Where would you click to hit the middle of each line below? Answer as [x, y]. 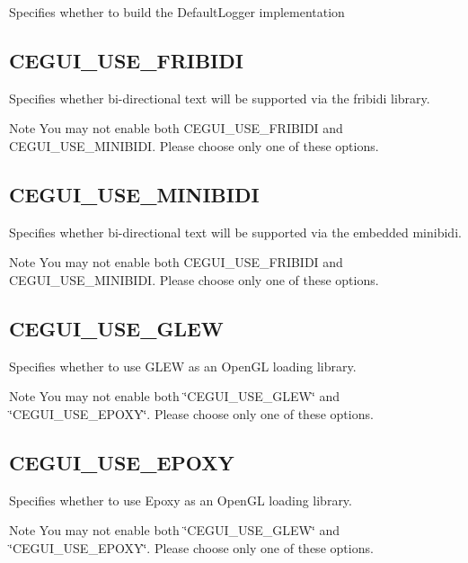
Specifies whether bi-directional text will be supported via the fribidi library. [220, 98]
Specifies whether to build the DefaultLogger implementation [177, 12]
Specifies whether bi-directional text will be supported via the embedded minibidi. [235, 232]
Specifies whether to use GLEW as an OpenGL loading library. [183, 366]
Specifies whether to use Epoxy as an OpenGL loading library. [181, 500]
